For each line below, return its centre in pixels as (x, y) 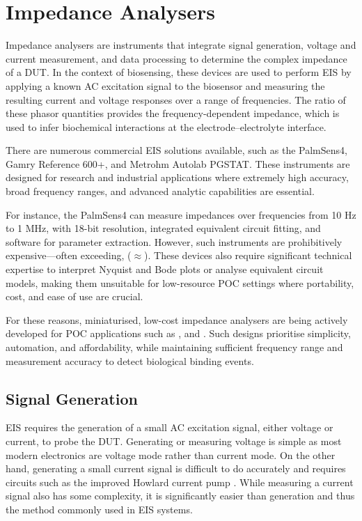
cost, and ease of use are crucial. (74, 296)
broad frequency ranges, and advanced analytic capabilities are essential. (160, 191)
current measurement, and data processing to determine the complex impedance (176, 58)
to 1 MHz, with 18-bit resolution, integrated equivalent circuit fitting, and (163, 228)
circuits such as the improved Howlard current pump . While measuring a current (180, 482)
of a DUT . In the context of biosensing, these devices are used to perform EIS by (179, 72)
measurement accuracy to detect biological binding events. (130, 360)
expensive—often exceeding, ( (69, 255)
